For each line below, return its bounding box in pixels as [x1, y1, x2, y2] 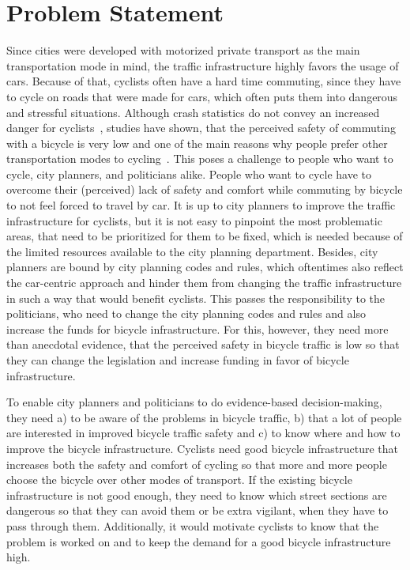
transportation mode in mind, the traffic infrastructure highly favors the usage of [6, 57, 399, 74]
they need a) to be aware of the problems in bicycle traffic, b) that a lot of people [6, 409, 402, 425]
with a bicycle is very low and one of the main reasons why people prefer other [6, 134, 388, 151]
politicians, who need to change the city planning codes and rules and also [6, 305, 366, 322]
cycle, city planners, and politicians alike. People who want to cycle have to [6, 165, 371, 182]
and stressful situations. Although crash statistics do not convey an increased [6, 104, 380, 120]
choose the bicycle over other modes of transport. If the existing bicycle [6, 471, 352, 488]
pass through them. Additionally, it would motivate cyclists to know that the [6, 517, 379, 534]
